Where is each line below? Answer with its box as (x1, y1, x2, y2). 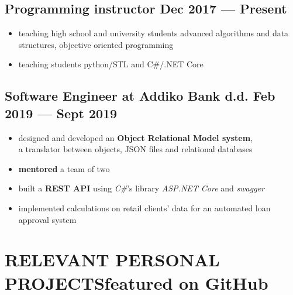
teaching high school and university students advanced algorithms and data (18, 27, 289, 39)
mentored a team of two (18, 162, 110, 174)
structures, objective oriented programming (18, 38, 174, 50)
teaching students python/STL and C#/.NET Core (18, 58, 204, 70)
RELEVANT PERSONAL (5, 248, 220, 272)
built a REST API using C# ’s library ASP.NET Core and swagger (18, 182, 264, 194)
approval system (18, 213, 77, 225)
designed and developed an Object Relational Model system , (18, 131, 253, 143)
